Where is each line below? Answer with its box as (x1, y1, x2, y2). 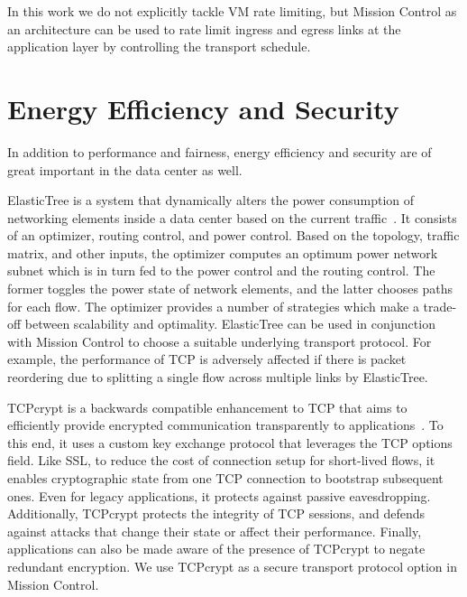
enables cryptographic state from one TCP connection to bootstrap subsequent (7, 469, 444, 487)
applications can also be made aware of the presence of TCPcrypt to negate (7, 539, 426, 558)
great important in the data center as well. (7, 160, 243, 179)
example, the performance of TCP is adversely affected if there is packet (7, 350, 407, 368)
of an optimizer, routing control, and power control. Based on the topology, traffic (7, 226, 460, 245)
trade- (423, 296, 457, 315)
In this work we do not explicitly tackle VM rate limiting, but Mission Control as (7, 2, 457, 20)
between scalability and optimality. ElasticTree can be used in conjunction (24, 314, 435, 333)
